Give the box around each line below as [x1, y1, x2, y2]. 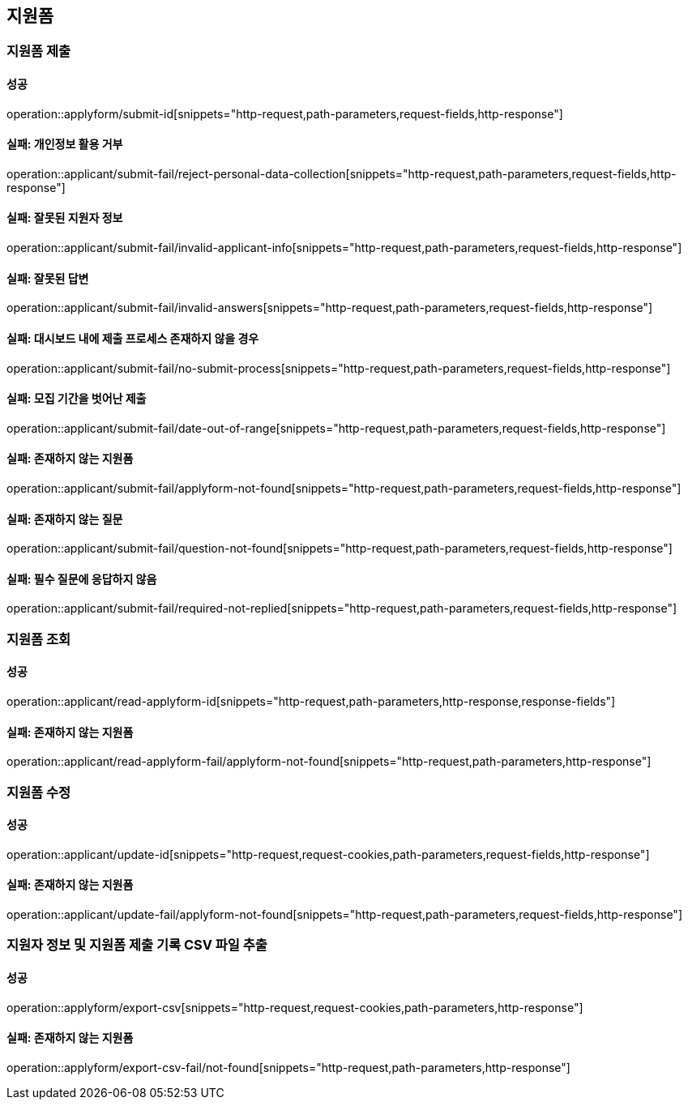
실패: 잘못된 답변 [6, 271, 89, 285]
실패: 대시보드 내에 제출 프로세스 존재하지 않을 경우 [6, 331, 259, 345]
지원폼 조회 [6, 630, 71, 647]
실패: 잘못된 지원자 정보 [6, 211, 123, 225]
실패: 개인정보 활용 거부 [6, 137, 123, 152]
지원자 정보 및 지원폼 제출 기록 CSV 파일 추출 [6, 937, 267, 954]
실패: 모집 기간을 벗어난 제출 [6, 391, 147, 406]
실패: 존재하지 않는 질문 [6, 511, 123, 526]
